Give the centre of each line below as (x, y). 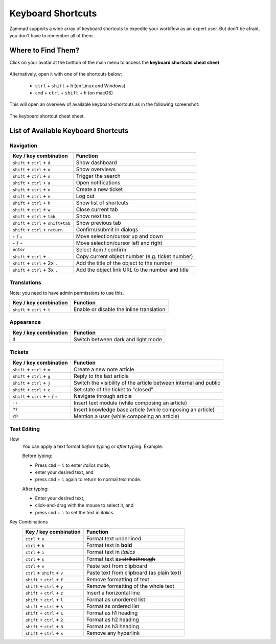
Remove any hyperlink (113, 633)
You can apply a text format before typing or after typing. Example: (93, 446)
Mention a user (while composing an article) (126, 416)
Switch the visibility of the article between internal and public (147, 383)
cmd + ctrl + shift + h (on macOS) (74, 93)
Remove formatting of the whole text (130, 586)
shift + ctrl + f (44, 579)
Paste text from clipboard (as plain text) (134, 573)
